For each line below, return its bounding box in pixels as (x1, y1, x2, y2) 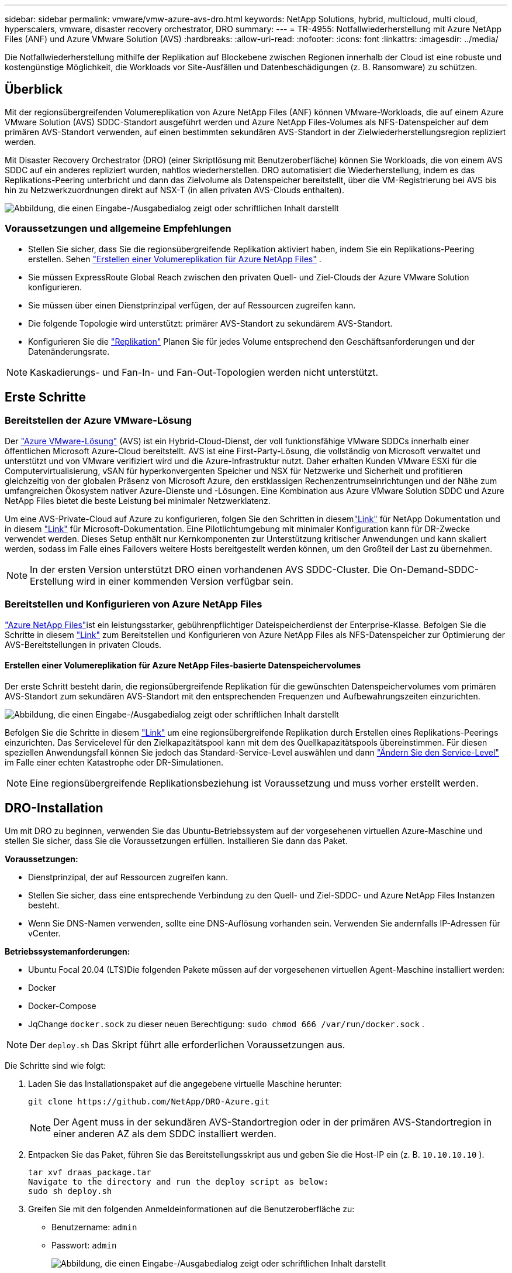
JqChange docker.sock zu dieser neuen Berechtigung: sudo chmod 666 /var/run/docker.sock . (28, 1018, 424, 1029)
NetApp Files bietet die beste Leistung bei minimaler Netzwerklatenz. (5, 495, 271, 506)
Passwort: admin (51, 1240, 117, 1250)
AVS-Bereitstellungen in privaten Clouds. (5, 639, 162, 650)
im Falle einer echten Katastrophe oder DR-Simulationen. (5, 757, 223, 767)
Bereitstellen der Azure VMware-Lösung (5, 414, 192, 427)
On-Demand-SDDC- (390, 563, 479, 575)
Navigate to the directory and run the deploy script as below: (28, 1176, 329, 1186)
